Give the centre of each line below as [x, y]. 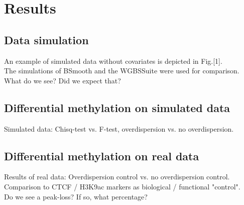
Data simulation [46, 39]
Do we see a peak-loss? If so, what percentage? [76, 196]
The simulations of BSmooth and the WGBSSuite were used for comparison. [122, 71]
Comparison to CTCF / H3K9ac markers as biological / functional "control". [122, 186]
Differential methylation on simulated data [117, 107]
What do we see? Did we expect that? [63, 80]
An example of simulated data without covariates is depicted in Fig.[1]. [113, 61]
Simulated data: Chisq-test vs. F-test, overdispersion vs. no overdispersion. [119, 128]
